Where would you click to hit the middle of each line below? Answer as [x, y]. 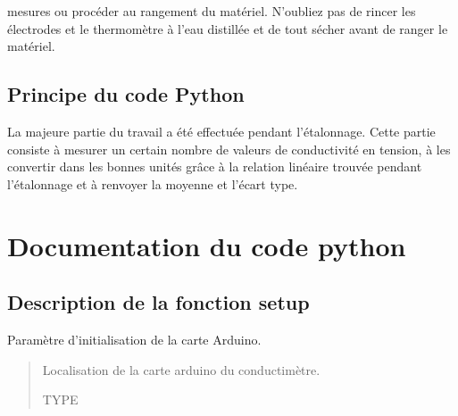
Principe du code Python [126, 94]
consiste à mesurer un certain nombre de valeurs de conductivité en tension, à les [229, 149]
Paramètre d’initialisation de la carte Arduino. [134, 339]
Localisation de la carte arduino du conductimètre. [181, 369]
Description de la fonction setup [158, 302]
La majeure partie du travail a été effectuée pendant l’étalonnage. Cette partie [221, 131]
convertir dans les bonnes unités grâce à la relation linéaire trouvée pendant [215, 166]
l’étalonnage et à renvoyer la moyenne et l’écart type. [153, 183]
